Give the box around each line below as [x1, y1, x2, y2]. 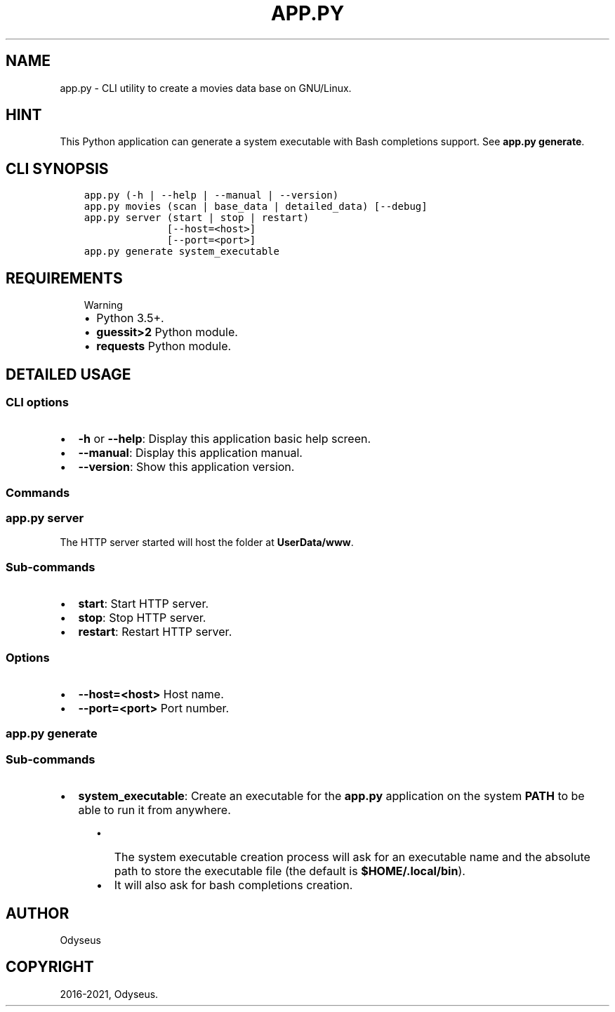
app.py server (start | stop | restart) [84, 212, 310, 224]
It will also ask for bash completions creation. [114, 878, 353, 893]
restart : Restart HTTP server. [78, 625, 232, 639]
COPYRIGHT [6, 958, 94, 976]
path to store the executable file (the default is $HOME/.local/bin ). [114, 864, 465, 879]
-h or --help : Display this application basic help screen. [78, 432, 371, 446]
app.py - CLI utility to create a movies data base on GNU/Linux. [60, 81, 352, 94]
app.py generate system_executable [84, 246, 279, 258]
